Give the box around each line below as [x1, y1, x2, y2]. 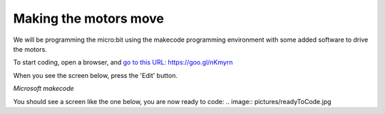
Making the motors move [13, 11, 164, 26]
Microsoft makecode [13, 84, 74, 93]
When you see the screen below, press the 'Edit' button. [13, 71, 178, 79]
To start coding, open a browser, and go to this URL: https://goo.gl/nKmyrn [13, 58, 233, 67]
